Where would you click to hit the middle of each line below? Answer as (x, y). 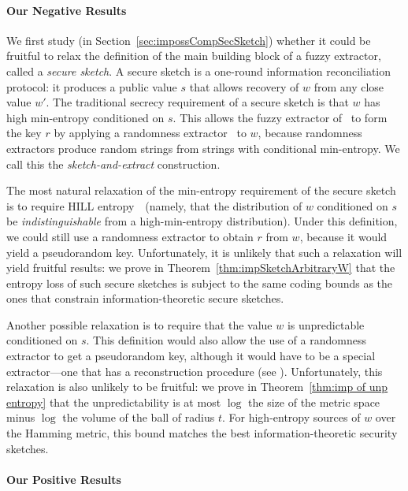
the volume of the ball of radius (139, 417)
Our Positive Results (64, 479)
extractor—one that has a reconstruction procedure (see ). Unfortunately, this (195, 371)
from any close (349, 86)
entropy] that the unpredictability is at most (114, 402)
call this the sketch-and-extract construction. (113, 164)
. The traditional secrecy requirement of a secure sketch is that (197, 102)
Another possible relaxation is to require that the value (139, 324)
